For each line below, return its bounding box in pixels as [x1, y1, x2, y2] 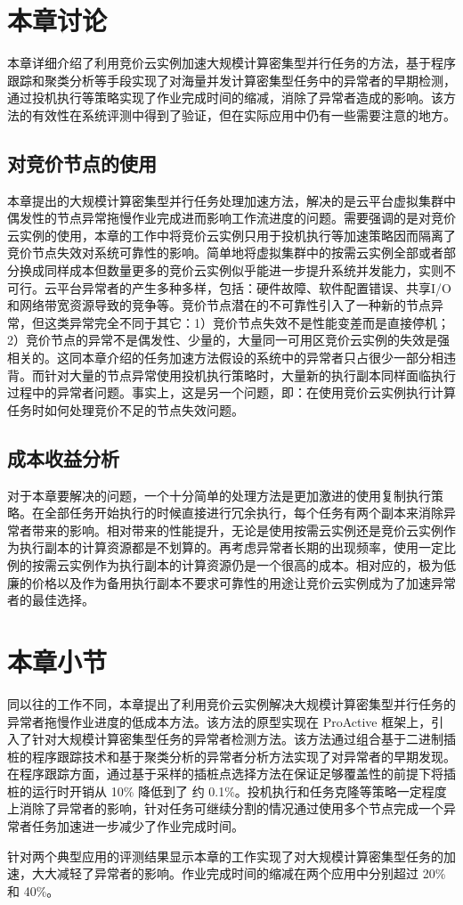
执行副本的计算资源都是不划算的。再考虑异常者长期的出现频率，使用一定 [19, 538, 443, 557]
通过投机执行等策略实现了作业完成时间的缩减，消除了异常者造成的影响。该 [7, 88, 443, 107]
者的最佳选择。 [7, 591, 94, 609]
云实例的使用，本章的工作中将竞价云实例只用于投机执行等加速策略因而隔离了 [7, 225, 456, 244]
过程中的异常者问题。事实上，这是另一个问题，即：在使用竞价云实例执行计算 [7, 383, 456, 402]
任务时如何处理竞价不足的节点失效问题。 [7, 400, 244, 419]
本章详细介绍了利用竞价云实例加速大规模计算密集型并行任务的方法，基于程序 [7, 53, 456, 72]
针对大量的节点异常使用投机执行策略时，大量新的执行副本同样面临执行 [44, 365, 456, 384]
